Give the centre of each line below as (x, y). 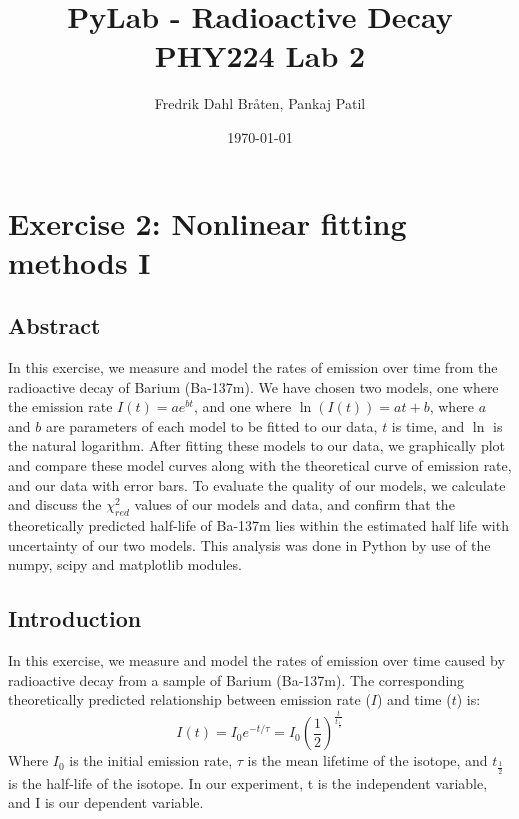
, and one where (242, 406)
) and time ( (414, 699)
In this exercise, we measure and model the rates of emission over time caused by (256, 660)
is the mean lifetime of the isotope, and (367, 760)
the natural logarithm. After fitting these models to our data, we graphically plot (256, 445)
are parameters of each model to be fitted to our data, (211, 425)
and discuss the (55, 504)
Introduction (75, 618)
